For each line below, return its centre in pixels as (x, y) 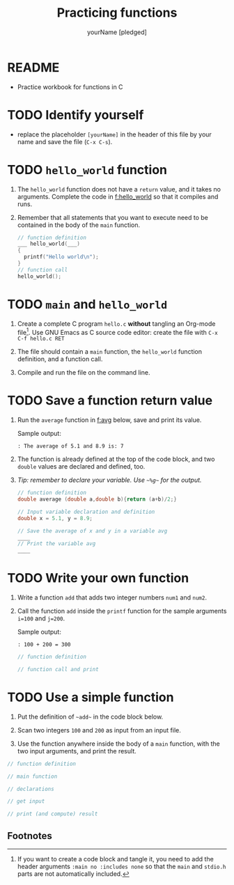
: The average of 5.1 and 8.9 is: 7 (70, 446)
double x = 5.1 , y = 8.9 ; (55, 518)
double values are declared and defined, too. (81, 467)
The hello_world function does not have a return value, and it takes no (119, 189)
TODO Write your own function (98, 578)
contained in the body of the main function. (79, 225)
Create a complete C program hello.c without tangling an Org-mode (116, 323)
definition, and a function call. (60, 359)
